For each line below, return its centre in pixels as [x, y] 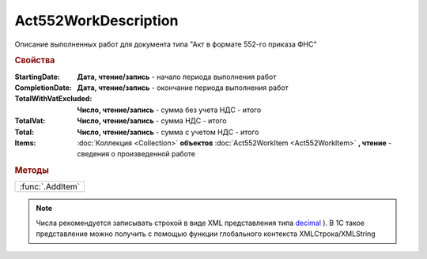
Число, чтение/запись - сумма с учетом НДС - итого [168, 132]
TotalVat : [30, 121]
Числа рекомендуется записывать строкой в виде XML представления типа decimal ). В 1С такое [200, 223]
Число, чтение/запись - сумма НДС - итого [152, 121]
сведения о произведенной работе [136, 154]
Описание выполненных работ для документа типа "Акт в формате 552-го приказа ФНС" [166, 44]
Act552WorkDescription [96, 21]
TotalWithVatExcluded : [53, 99]
